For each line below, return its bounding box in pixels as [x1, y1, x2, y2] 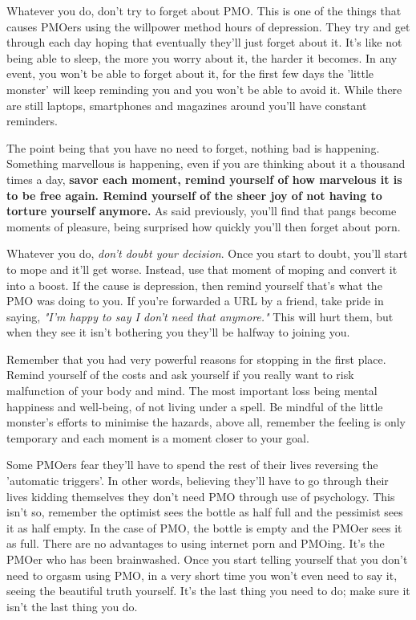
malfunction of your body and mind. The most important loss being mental [6, 382, 378, 399]
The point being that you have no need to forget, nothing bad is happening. [6, 139, 380, 156]
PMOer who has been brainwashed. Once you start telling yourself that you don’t [6, 551, 408, 567]
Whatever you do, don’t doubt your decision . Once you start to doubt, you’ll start [6, 245, 408, 262]
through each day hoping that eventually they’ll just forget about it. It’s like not [6, 34, 402, 51]
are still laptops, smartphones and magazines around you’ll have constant [6, 96, 367, 113]
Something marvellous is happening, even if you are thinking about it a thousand [6, 155, 406, 172]
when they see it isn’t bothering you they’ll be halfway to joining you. [6, 324, 350, 341]
